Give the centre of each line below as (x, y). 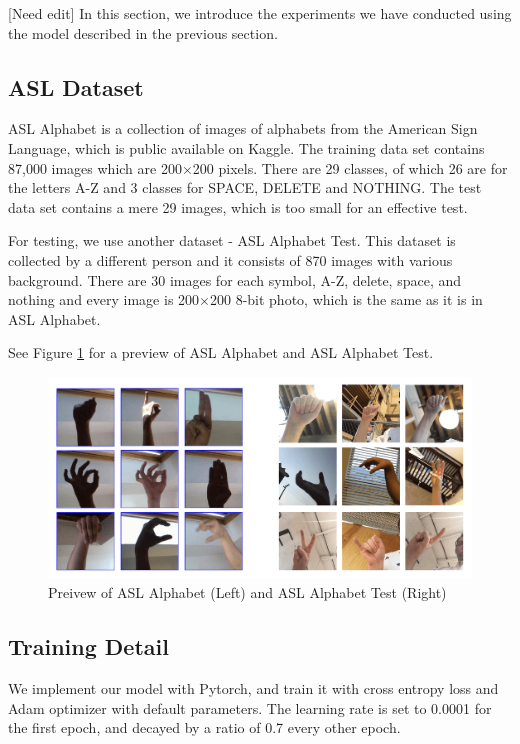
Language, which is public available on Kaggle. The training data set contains (246, 147)
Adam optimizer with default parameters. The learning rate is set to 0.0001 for (250, 707)
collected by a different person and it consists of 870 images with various (230, 259)
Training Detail (88, 646)
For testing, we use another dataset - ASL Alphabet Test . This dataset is (232, 240)
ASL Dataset (76, 86)
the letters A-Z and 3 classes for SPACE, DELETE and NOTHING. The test (245, 187)
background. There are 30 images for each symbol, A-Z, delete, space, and (235, 279)
